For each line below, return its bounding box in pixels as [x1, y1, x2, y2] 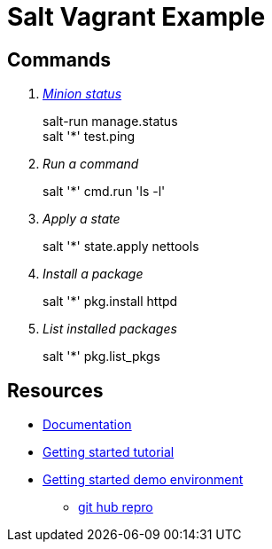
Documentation [43, 417, 132, 433]
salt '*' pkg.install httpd [43, 294, 178, 310]
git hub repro [78, 499, 153, 515]
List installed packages [43, 321, 177, 337]
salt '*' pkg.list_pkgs [43, 349, 160, 365]
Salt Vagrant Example [7, 2, 266, 32]
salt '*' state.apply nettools [43, 239, 199, 255]
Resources [7, 379, 104, 402]
